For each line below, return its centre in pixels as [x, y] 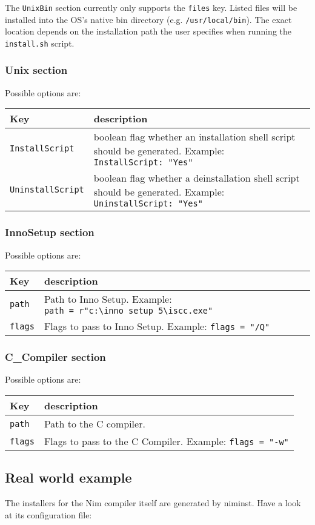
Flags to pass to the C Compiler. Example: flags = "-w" [166, 441]
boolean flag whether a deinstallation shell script [197, 178]
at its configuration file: [48, 514]
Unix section [36, 70]
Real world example [68, 477]
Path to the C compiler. [94, 424]
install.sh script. [40, 43]
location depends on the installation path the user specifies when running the [148, 31]
